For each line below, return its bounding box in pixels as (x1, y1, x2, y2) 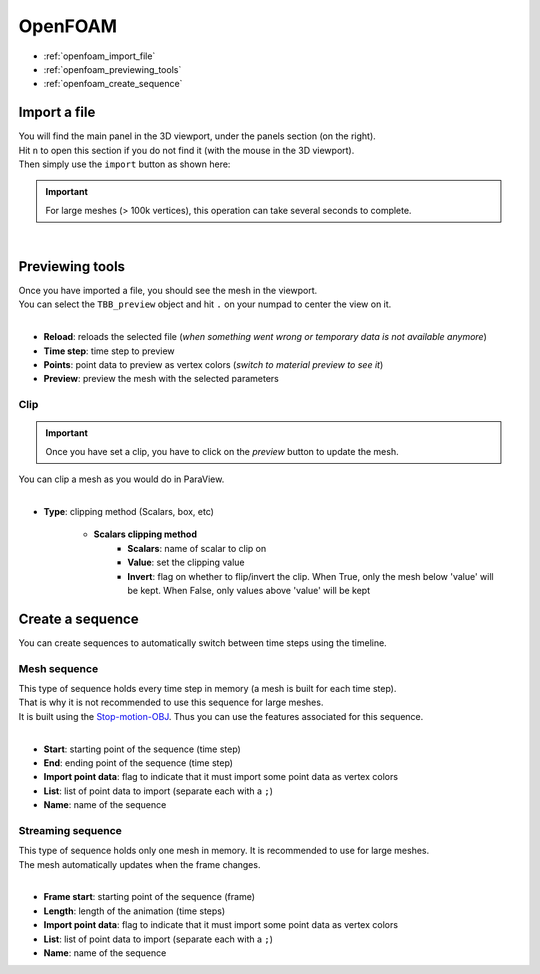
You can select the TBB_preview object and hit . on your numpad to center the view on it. (18, 298, 392, 310)
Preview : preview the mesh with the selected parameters (43, 373, 279, 385)
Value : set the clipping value (127, 556, 245, 569)
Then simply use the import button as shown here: (18, 158, 231, 170)
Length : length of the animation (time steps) (43, 905, 226, 917)
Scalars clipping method (93, 528, 197, 540)
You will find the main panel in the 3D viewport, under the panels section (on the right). (18, 130, 377, 142)
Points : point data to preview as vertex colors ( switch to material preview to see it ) (43, 359, 384, 371)
